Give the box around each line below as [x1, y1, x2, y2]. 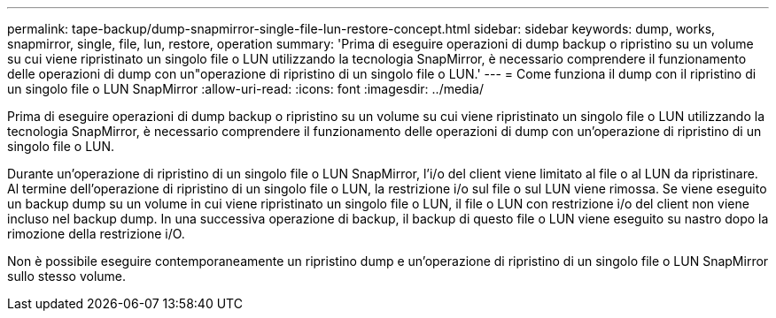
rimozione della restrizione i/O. [7, 226, 185, 241]
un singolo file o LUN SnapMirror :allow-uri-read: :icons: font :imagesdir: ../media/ [7, 81, 484, 96]
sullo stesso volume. [7, 269, 127, 284]
